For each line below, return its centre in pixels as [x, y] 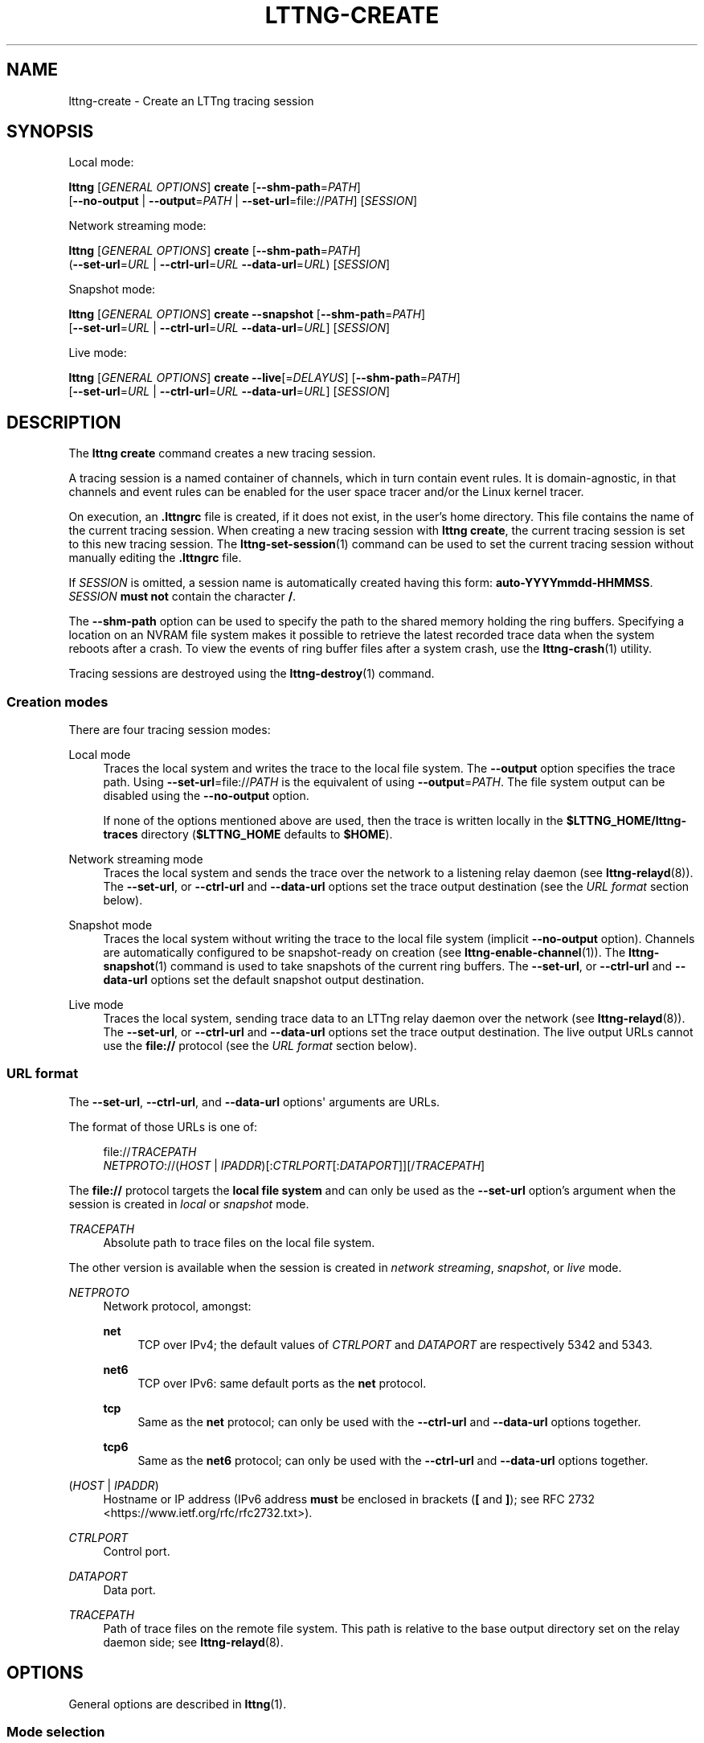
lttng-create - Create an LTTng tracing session [191, 100]
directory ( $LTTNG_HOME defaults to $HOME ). [267, 835]
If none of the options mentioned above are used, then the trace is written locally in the [333, 821]
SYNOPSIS [50, 132]
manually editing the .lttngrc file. [155, 558]
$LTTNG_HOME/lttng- [626, 821]
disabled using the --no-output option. [206, 796]
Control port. [137, 1551]
